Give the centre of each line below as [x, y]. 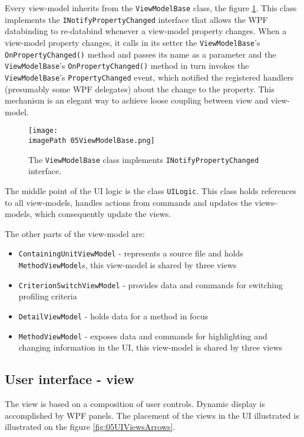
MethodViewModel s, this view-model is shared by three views [128, 264]
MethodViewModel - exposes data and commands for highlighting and [143, 336]
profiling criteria [48, 296]
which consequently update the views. [103, 214]
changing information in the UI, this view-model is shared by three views [151, 347]
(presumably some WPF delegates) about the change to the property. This [140, 89]
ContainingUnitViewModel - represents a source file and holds [131, 253]
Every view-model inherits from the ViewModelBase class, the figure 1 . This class [151, 8]
